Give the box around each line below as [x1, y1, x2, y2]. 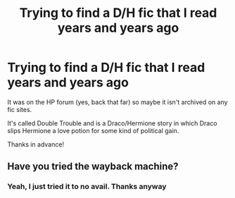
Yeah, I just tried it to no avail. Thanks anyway [7, 182, 167, 192]
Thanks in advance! [7, 140, 65, 149]
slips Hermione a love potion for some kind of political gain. [7, 126, 179, 135]
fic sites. [7, 105, 32, 113]
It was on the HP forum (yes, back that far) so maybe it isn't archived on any [7, 97, 228, 106]
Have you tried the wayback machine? [7, 161, 179, 173]
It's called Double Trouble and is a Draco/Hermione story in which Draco [7, 118, 217, 128]
